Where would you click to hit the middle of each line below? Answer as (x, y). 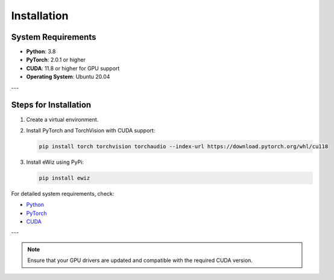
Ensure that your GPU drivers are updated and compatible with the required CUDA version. (140, 260)
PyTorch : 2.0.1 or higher (56, 60)
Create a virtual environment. (62, 119)
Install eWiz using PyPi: (55, 162)
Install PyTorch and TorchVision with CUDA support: (91, 130)
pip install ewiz (65, 178)
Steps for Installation (51, 105)
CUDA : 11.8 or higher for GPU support (73, 68)
